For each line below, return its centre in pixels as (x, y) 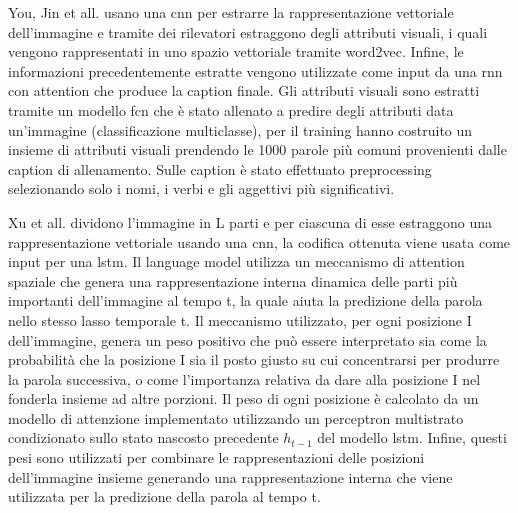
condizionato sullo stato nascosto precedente (143, 437)
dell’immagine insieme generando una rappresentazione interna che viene (230, 476)
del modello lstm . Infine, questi (412, 437)
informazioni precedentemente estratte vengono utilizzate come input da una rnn (255, 70)
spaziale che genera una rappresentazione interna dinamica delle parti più (233, 280)
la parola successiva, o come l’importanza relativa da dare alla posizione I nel (244, 378)
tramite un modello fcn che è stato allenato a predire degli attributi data (231, 109)
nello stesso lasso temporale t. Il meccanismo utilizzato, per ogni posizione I (240, 319)
